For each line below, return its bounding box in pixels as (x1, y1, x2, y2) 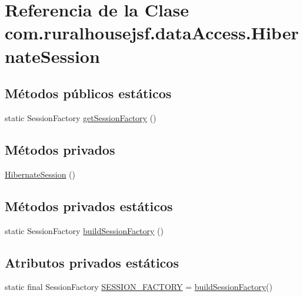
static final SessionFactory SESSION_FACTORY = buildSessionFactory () (5, 281, 272, 293)
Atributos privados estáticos (5, 253, 179, 271)
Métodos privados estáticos (5, 196, 173, 215)
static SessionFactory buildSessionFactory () (5, 224, 164, 236)
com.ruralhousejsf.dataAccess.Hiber (5, 21, 299, 45)
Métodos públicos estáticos (5, 84, 172, 102)
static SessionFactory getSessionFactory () (5, 111, 157, 124)
